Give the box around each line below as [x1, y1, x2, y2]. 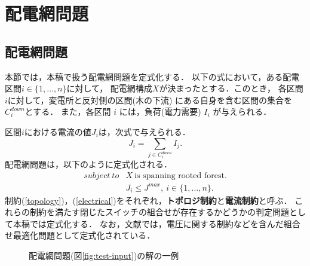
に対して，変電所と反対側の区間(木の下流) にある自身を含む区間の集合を [7, 93, 292, 106]
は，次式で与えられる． [98, 125, 191, 137]
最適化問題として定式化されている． [13, 229, 155, 241]
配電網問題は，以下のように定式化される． [5, 158, 172, 170]
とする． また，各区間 [24, 105, 111, 118]
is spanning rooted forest [134, 172, 225, 181]
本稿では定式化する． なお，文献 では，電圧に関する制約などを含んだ [13, 217, 284, 230]
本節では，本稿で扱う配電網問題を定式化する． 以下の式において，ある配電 [5, 70, 300, 82]
